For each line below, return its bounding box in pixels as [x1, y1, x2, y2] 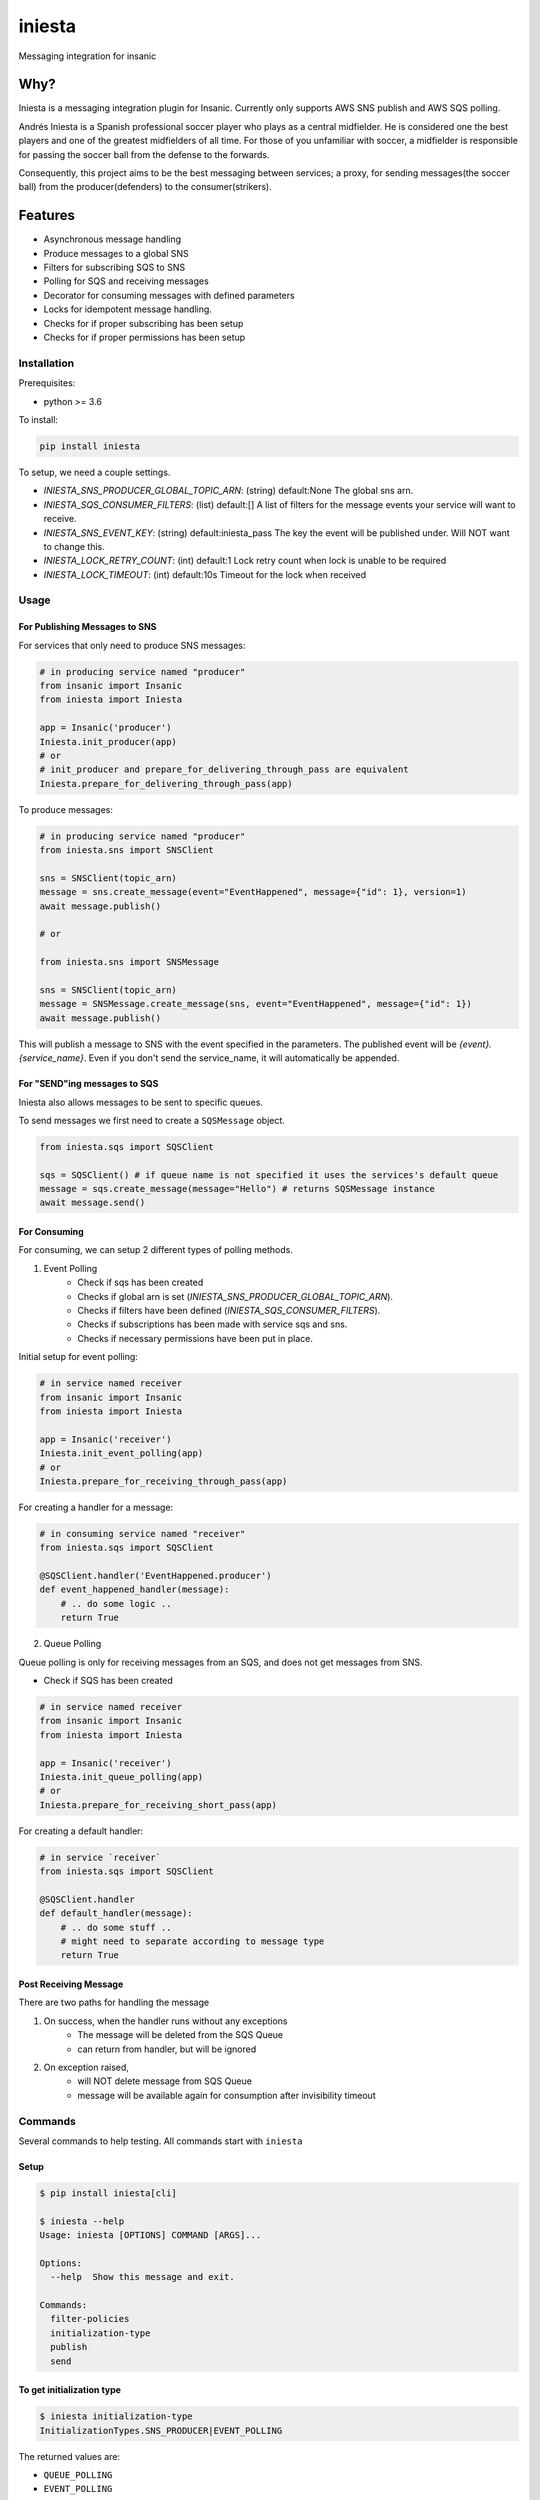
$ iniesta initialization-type [39, 2411, 194, 2422]
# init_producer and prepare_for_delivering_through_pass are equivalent [39, 764, 409, 775]
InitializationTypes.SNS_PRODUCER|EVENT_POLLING [39, 2425, 283, 2436]
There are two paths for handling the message [18, 1996, 210, 2009]
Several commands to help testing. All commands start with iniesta [18, 2135, 303, 2147]
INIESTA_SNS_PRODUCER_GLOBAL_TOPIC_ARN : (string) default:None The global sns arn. [43, 485, 414, 497]
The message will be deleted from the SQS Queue [77, 2029, 284, 2041]
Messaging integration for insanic [18, 50, 157, 62]
